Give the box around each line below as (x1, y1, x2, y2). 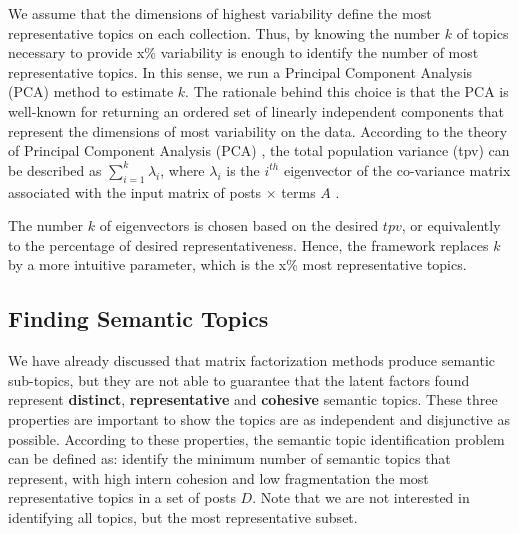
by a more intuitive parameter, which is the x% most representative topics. (8, 254, 467, 275)
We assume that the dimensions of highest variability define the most (8, 3, 432, 23)
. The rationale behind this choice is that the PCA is (185, 81, 509, 102)
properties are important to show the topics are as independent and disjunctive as (8, 408, 510, 429)
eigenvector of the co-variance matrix (283, 159, 511, 180)
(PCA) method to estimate (8, 81, 174, 102)
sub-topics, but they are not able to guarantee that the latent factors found (8, 369, 470, 390)
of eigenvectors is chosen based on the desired (99, 215, 379, 236)
